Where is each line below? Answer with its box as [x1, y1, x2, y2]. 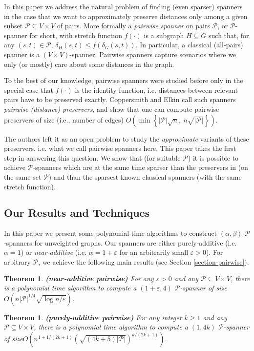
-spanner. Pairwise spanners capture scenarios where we [69, 49, 236, 59]
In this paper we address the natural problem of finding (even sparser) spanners [4, 1, 243, 11]
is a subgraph [144, 30, 184, 40]
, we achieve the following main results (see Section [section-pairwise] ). [38, 257, 249, 267]
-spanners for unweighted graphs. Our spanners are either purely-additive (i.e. [4, 237, 237, 248]
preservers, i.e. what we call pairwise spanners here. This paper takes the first [4, 143, 236, 153]
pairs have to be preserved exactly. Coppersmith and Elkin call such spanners [4, 94, 236, 104]
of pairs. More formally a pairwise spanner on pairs [57, 21, 210, 31]
